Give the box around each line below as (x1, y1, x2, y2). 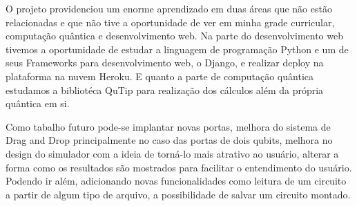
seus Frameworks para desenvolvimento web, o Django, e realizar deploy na (6, 55, 324, 70)
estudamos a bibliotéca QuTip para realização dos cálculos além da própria (6, 82, 324, 97)
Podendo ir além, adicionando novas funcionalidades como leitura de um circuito (6, 174, 347, 188)
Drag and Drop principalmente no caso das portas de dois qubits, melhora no (6, 133, 333, 147)
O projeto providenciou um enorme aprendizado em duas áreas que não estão (6, 1, 332, 15)
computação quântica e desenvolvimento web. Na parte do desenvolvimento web (6, 28, 343, 43)
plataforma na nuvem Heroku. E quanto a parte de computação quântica (6, 68, 313, 83)
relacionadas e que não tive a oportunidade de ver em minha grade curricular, (6, 15, 335, 29)
